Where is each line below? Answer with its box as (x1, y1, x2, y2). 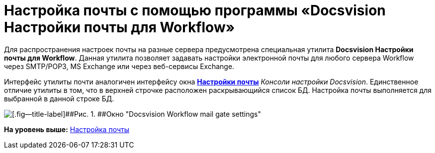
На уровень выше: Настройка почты (4, 125, 129, 134)
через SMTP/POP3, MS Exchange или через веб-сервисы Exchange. (4, 62, 235, 71)
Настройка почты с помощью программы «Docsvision (4, 2, 386, 19)
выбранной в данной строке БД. (4, 94, 114, 103)
